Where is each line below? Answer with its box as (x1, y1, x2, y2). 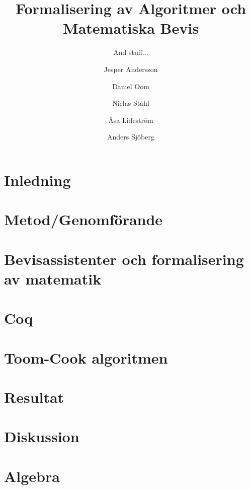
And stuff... (113, 47, 148, 57)
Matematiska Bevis (63, 18, 199, 38)
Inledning (4, 169, 71, 190)
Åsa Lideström (108, 114, 153, 125)
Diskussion (4, 426, 79, 447)
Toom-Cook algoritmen (4, 347, 168, 368)
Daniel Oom (112, 81, 149, 91)
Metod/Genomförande (4, 209, 163, 230)
